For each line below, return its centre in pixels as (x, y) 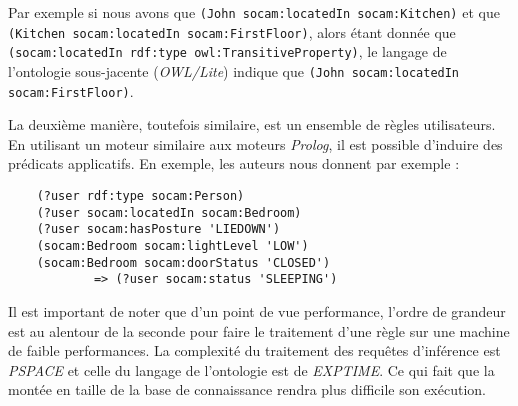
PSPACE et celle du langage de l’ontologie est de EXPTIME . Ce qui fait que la (251, 369)
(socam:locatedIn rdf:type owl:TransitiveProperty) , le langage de (227, 51)
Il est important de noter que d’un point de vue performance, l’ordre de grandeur (257, 311)
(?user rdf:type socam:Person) (140, 196)
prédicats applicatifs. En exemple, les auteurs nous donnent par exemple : (234, 163)
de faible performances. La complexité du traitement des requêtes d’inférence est (254, 350)
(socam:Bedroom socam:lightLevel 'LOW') (172, 246)
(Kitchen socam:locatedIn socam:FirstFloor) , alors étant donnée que (232, 31)
